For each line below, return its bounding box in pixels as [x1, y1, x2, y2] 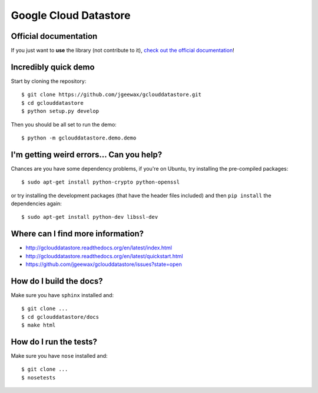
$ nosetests [21, 374, 56, 381]
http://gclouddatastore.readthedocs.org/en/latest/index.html [25, 244, 172, 251]
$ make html [21, 322, 56, 329]
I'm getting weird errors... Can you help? [11, 149, 163, 159]
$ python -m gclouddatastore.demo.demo [21, 134, 137, 141]
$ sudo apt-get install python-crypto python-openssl [21, 179, 180, 185]
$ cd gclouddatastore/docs [21, 314, 100, 320]
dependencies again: [11, 200, 62, 207]
